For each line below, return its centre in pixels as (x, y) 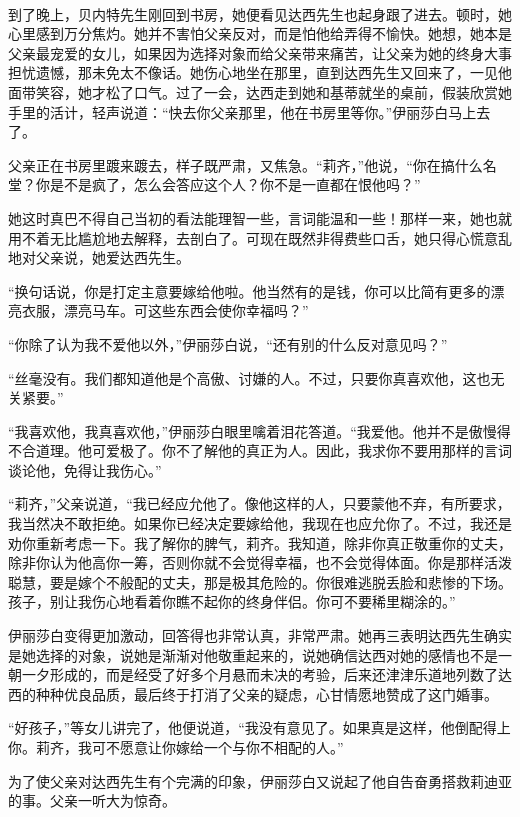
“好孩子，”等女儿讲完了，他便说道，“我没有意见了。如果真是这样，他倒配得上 (259, 727)
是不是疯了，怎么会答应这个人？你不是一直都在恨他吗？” (235, 184)
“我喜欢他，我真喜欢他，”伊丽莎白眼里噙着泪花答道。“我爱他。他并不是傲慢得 (259, 430)
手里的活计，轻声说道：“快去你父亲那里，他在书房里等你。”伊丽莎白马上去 (249, 111)
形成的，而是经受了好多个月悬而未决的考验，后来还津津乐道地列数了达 (280, 674)
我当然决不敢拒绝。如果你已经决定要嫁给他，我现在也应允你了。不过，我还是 (260, 523)
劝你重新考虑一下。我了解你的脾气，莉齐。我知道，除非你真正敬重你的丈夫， (260, 542)
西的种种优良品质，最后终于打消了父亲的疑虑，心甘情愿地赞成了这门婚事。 (253, 693)
